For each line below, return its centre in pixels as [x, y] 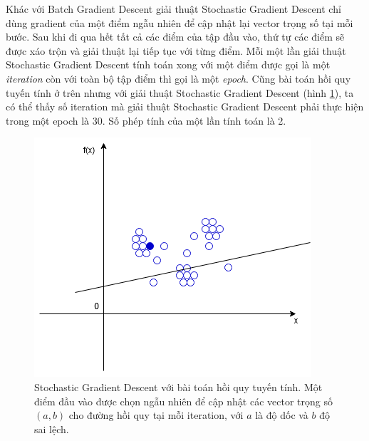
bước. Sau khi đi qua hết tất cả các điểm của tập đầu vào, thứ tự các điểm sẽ [175, 37]
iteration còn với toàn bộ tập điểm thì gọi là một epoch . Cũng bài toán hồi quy [178, 78]
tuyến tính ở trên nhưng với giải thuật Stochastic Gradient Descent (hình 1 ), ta [180, 92]
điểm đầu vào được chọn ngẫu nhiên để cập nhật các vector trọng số [183, 401]
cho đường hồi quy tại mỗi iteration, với [156, 415]
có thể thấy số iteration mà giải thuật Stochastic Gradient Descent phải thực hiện [185, 107]
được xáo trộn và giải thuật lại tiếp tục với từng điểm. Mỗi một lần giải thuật [176, 50]
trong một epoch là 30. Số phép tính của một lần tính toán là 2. [146, 120]
